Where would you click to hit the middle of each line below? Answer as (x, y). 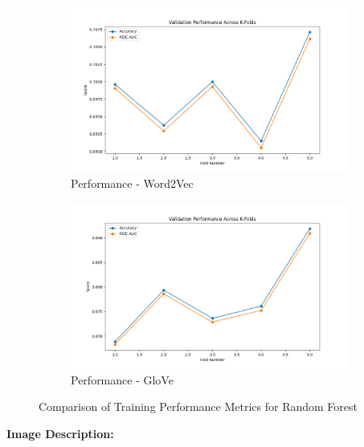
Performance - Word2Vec (132, 183)
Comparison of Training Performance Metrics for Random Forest (198, 406)
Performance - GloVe (122, 379)
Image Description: (60, 433)
